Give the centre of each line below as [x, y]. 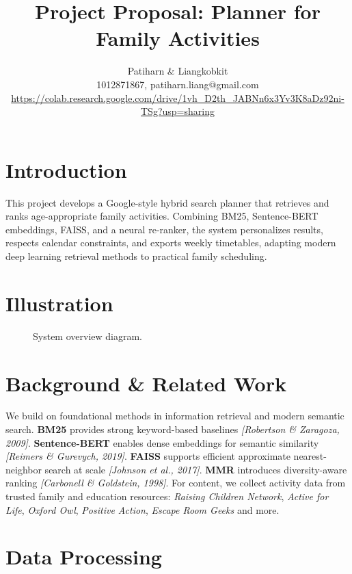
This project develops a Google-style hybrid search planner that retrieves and [167, 202]
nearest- [310, 456]
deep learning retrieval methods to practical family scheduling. [136, 256]
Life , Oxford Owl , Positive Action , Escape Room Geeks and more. [143, 509]
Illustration [59, 303]
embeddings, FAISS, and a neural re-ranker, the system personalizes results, [164, 229]
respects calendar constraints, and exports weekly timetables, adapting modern [171, 243]
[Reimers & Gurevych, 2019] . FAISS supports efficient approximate [148, 456]
